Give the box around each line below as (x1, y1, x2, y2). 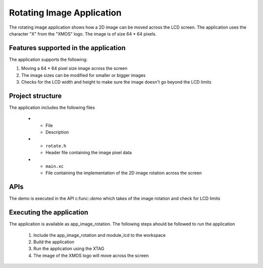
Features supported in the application (9, 44, 126, 52)
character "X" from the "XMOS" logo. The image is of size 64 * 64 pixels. (9, 31, 157, 36)
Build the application (33, 239, 75, 245)
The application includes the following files (9, 105, 95, 110)
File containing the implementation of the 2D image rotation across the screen (45, 170, 202, 176)
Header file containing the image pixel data (45, 150, 132, 156)
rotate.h (45, 143, 67, 148)
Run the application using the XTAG (33, 246, 105, 251)
